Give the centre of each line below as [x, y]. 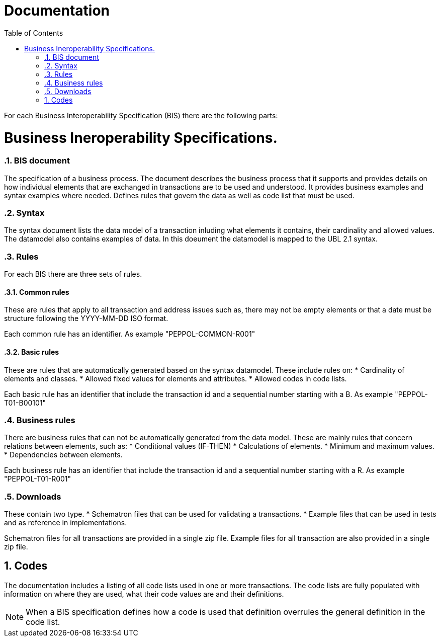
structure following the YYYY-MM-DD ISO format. [86, 318]
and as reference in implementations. [66, 523]
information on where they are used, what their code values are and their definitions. [144, 594]
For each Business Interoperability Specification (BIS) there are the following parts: [141, 115]
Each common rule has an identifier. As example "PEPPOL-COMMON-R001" [130, 334]
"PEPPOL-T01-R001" [38, 479]
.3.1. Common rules [37, 292]
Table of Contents [34, 33]
